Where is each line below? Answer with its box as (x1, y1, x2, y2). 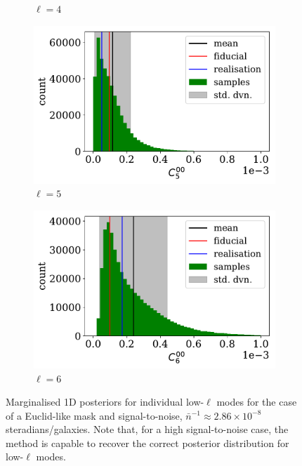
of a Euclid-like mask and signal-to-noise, (6, 408, 183, 422)
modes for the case (216, 394, 297, 409)
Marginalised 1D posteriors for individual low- (6, 394, 204, 409)
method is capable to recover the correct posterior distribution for (6, 435, 289, 450)
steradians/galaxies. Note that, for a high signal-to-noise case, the (6, 422, 289, 437)
